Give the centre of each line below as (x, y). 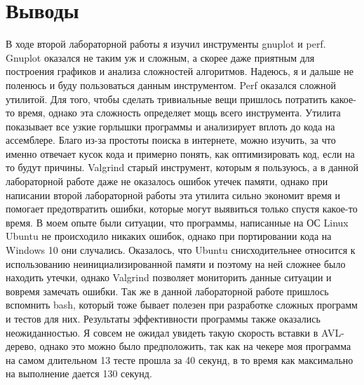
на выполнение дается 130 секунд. (79, 373)
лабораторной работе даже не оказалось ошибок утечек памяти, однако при (167, 181)
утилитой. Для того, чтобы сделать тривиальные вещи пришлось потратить (167, 99)
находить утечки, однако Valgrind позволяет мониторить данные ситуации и (169, 277)
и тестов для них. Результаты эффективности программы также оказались (163, 318)
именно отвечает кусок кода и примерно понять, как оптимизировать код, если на (180, 153)
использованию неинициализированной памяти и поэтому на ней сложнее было (176, 263)
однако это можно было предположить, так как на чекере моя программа (195, 346)
